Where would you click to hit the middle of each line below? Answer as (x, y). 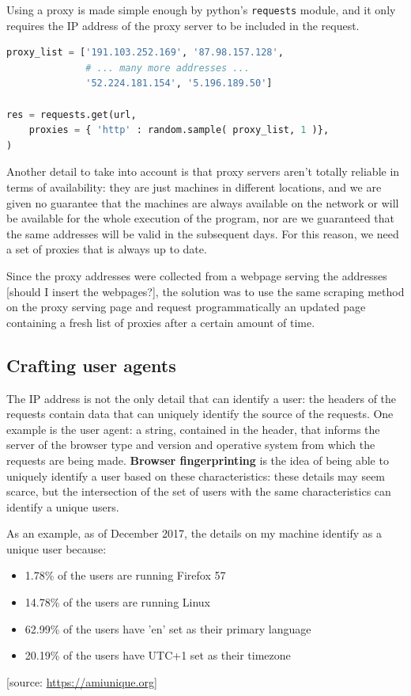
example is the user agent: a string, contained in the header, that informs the (193, 429)
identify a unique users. (63, 506)
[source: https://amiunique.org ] (82, 681)
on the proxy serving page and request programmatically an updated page (186, 307)
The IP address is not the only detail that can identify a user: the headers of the (202, 398)
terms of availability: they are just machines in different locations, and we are (194, 187)
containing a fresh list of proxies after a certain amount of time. (161, 322)
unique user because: (57, 548)
